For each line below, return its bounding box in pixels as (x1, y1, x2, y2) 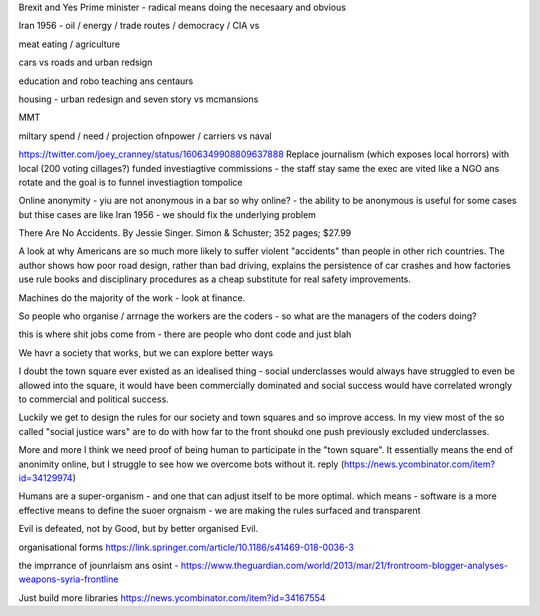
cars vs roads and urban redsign (18, 56, 153, 69)
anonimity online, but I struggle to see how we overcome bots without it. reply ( (18, 458, 345, 470)
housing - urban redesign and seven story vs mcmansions (18, 93, 259, 105)
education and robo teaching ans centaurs (18, 75, 194, 87)
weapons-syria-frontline (18, 573, 119, 585)
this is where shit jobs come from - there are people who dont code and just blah (18, 328, 352, 340)
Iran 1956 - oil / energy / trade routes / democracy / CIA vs (18, 20, 260, 32)
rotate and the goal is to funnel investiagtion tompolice (18, 176, 243, 188)
